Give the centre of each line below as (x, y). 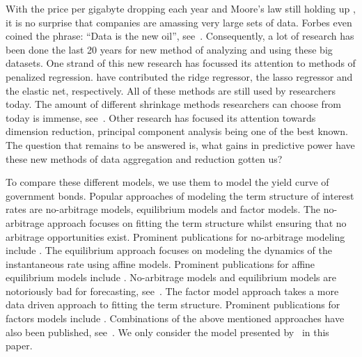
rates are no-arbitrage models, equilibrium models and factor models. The (163, 209)
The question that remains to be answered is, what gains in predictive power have (180, 144)
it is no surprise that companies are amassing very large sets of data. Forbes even (179, 22)
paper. (19, 346)
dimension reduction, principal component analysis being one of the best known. (177, 131)
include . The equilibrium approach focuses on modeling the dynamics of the (169, 250)
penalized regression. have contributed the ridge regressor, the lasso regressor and (179, 76)
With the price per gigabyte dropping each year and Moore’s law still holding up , (181, 8)
